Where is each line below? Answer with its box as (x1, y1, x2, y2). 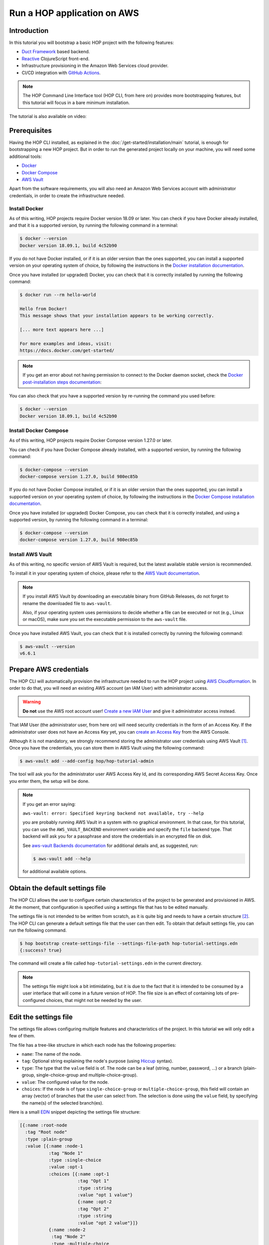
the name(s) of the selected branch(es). (21, 1100, 104, 1106)
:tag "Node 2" (51, 1234, 86, 1240)
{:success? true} (19, 948, 62, 953)
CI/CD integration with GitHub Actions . (21, 70, 101, 76)
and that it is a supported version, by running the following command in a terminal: (9, 222, 178, 229)
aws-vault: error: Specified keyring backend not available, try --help (22, 810, 204, 816)
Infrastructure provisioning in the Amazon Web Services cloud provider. (21, 63, 169, 69)
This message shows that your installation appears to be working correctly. (19, 313, 214, 319)
